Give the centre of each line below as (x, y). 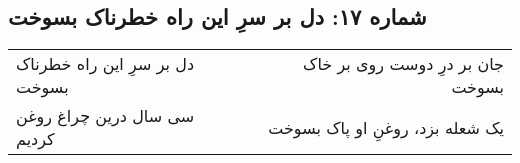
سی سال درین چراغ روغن (105, 116)
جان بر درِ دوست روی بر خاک (403, 64)
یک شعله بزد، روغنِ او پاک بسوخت (386, 127)
